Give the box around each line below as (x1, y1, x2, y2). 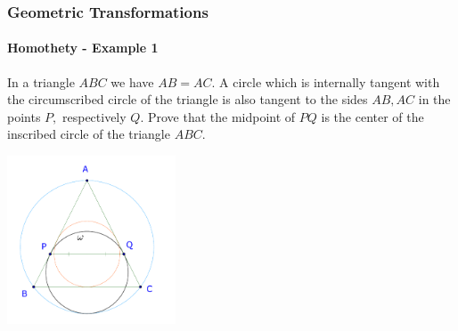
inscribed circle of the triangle (7, 125, 170, 143)
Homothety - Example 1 (7, 38, 159, 57)
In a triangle (7, 72, 75, 91)
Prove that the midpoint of (147, 107, 296, 125)
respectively (61, 107, 127, 125)
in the (418, 90, 451, 109)
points (7, 107, 41, 125)
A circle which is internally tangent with (219, 72, 440, 91)
